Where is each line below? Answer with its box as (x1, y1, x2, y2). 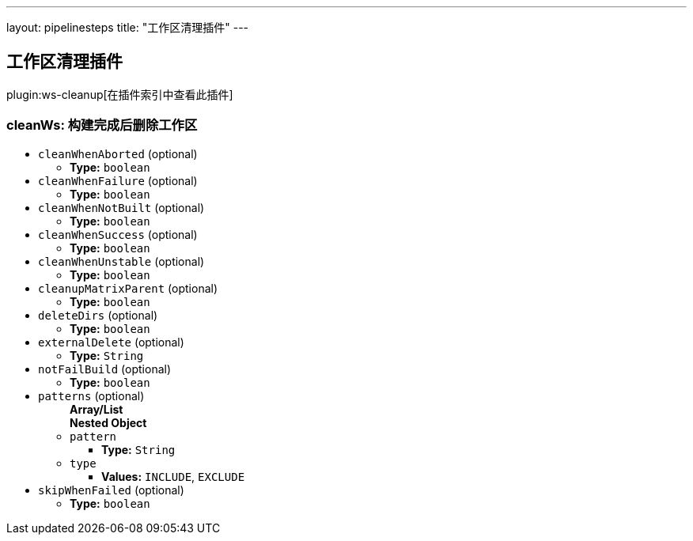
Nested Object (70, 415, 147, 429)
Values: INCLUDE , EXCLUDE (101, 469, 245, 483)
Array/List (70, 402, 123, 416)
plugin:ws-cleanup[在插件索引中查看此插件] (6, 87, 233, 101)
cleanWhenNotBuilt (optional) (38, 200, 205, 214)
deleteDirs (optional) (38, 308, 158, 322)
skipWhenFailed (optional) (38, 482, 184, 497)
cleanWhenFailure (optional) (38, 173, 198, 187)
